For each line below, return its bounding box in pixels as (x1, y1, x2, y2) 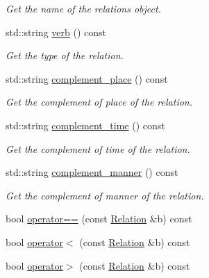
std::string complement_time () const (6, 117, 165, 132)
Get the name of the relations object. (6, 1, 161, 15)
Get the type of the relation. (6, 48, 124, 63)
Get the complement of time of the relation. (6, 141, 190, 156)
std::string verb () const (6, 24, 107, 39)
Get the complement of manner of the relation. (6, 188, 204, 202)
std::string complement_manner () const (6, 165, 178, 179)
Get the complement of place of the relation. (6, 95, 193, 109)
